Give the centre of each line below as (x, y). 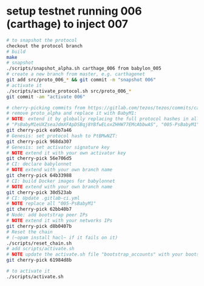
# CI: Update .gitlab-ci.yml (43, 198)
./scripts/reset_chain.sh (39, 243)
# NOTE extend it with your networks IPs (59, 221)
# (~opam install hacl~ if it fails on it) (62, 237)
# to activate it (28, 271)
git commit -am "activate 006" (46, 97)
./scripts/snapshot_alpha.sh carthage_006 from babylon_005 (84, 69)
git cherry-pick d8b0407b (39, 226)
